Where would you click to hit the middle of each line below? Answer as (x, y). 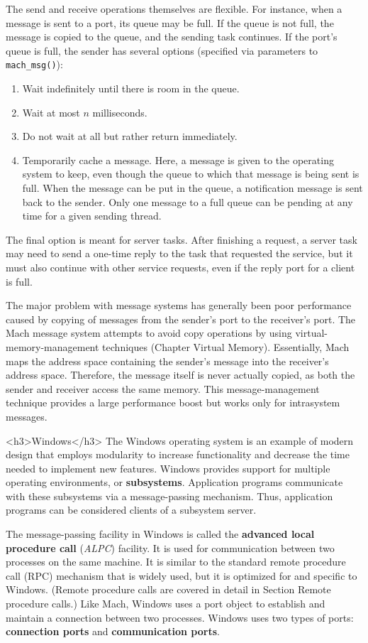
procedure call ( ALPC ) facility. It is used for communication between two (170, 547)
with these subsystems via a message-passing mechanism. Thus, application (169, 496)
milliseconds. (120, 112)
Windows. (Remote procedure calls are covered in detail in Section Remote (168, 589)
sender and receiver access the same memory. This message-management (163, 388)
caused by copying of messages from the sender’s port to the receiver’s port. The (181, 319)
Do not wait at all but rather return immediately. (130, 136)
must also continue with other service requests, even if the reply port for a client (180, 267)
